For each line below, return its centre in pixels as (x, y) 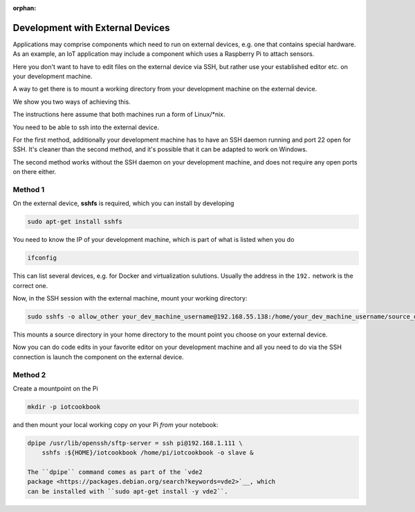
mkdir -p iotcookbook (64, 407)
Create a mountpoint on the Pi (55, 388)
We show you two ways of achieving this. (72, 102)
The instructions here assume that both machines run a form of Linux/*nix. (119, 115)
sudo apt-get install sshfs (75, 222)
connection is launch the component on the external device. (99, 357)
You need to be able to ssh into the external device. (86, 127)
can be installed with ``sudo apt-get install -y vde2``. (128, 491)
